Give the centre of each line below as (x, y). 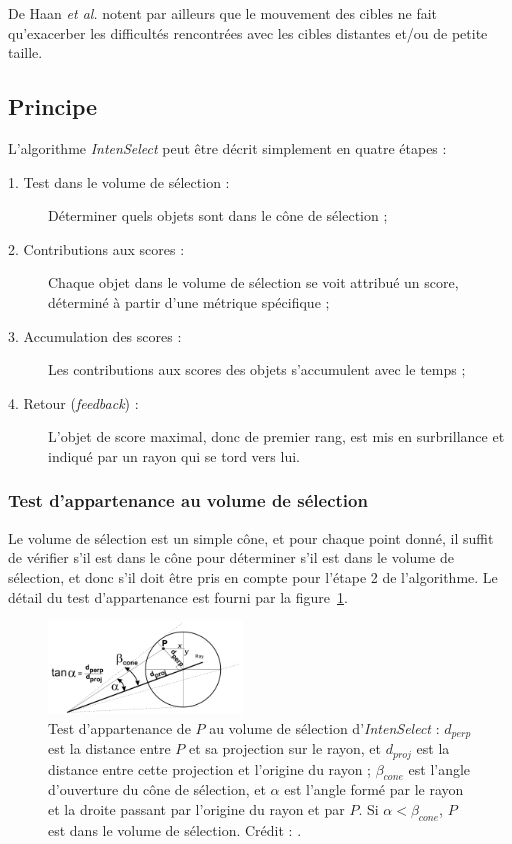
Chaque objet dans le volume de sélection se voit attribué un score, (253, 282)
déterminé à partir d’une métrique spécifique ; (189, 301)
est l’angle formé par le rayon (374, 789)
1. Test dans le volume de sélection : (119, 181)
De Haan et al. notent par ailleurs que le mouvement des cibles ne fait (223, 13)
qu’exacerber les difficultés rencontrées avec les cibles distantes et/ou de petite (248, 32)
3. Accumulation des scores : (95, 335)
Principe (53, 106)
